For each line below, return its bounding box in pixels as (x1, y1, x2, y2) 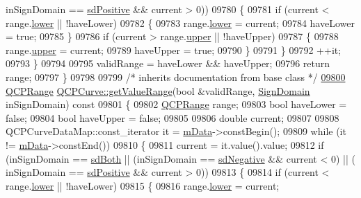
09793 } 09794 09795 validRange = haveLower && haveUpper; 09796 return (6, 56, 330, 71)
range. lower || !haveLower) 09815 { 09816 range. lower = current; (6, 178, 280, 192)
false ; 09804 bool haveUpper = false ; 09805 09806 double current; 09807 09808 (6, 110, 339, 125)
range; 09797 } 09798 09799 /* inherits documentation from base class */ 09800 (6, 69, 346, 84)
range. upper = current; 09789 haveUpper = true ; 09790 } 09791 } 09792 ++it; (6, 42, 342, 57)
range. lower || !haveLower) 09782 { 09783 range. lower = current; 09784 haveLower (6, 15, 355, 30)
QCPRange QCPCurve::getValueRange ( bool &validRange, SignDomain (6, 83, 310, 98)
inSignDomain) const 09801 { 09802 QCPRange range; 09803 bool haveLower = (6, 97, 347, 111)
